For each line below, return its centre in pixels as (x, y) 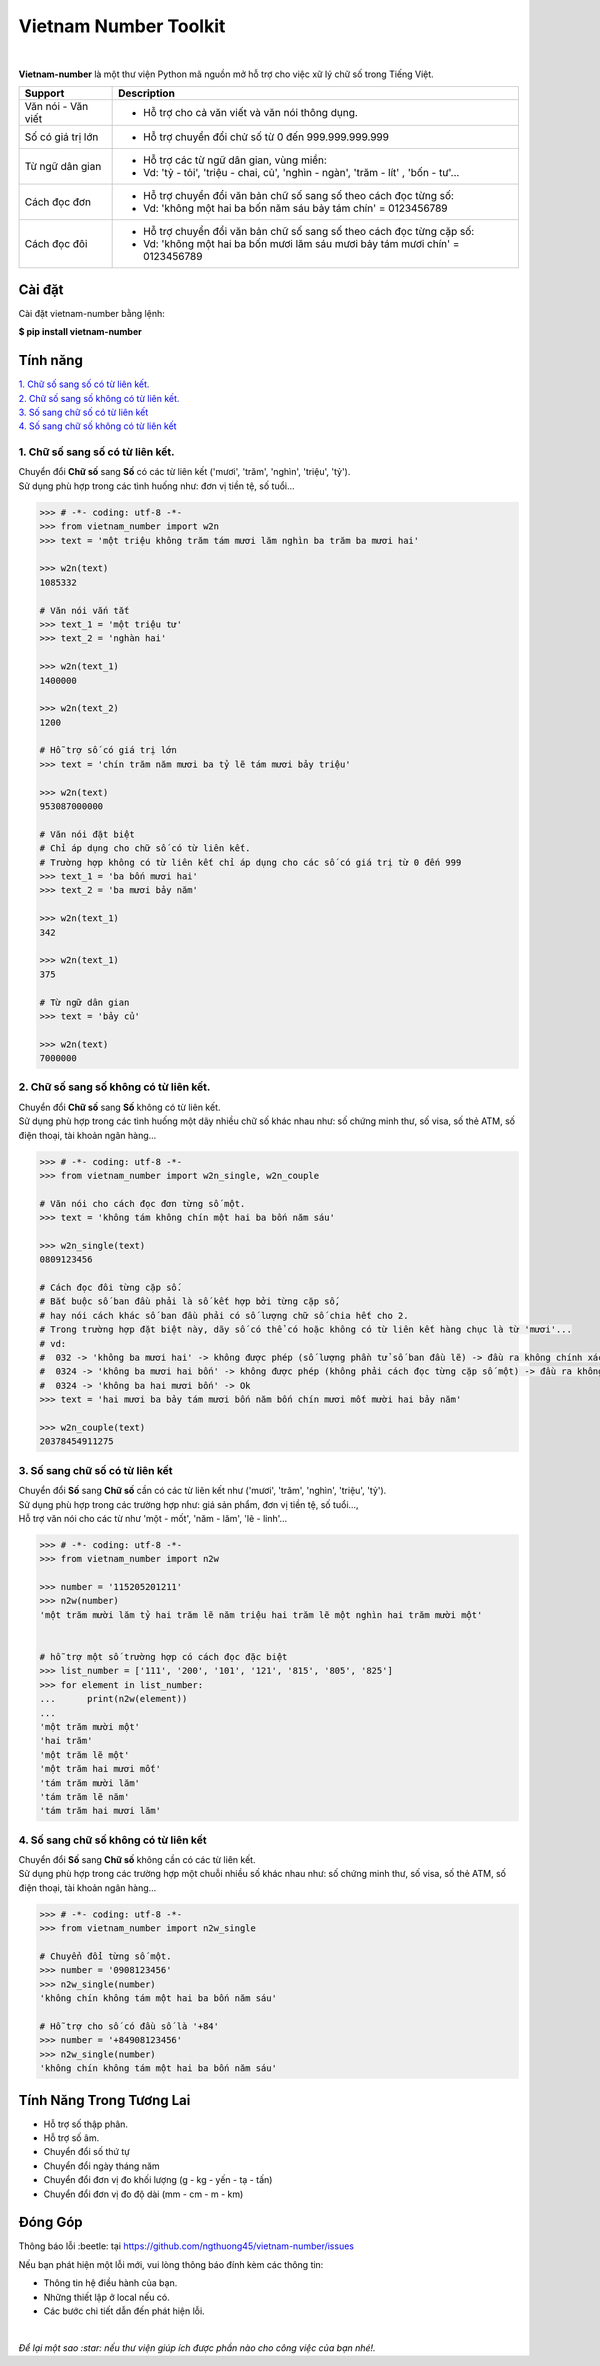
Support (44, 93)
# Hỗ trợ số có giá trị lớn (108, 750)
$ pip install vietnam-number (80, 332)
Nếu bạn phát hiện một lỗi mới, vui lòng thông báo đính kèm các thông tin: (171, 2264)
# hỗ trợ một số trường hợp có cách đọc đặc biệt (163, 1656)
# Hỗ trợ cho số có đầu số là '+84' (129, 2026)
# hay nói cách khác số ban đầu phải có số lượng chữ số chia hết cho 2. (224, 1315)
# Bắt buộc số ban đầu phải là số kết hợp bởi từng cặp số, (190, 1301)
